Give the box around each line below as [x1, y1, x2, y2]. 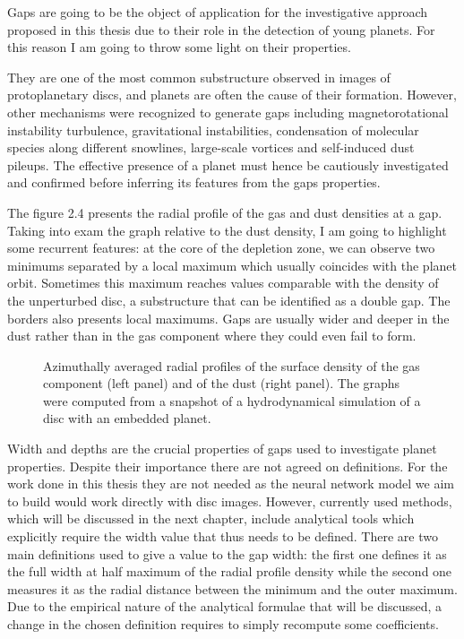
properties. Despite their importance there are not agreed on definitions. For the [7, 456, 448, 475]
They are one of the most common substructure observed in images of [7, 67, 391, 86]
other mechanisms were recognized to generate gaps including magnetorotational [7, 102, 449, 121]
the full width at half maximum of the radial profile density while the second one [7, 562, 452, 581]
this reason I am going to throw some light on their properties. [7, 38, 351, 56]
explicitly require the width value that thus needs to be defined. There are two [7, 527, 438, 546]
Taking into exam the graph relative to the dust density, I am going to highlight [7, 220, 447, 239]
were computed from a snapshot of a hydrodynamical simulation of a [43, 391, 421, 410]
